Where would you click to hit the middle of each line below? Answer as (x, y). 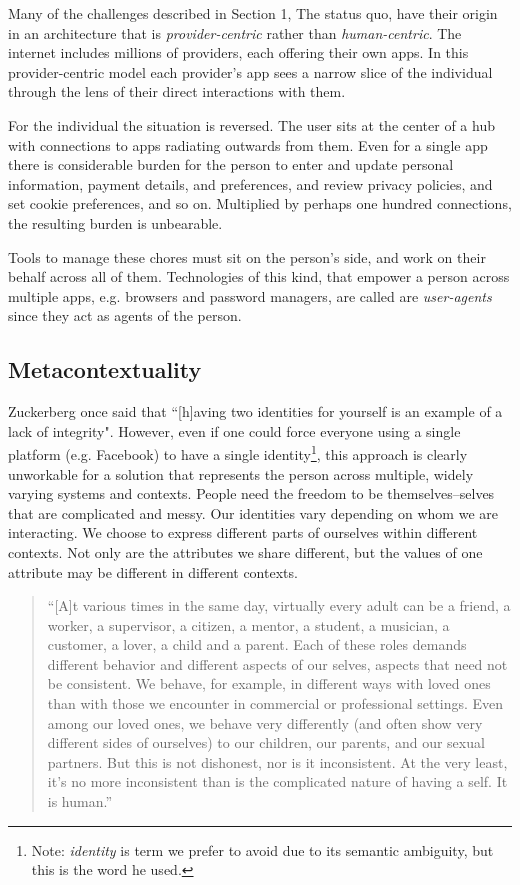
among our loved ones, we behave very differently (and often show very (265, 722)
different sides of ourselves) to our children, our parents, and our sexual (266, 742)
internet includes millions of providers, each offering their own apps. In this (238, 52)
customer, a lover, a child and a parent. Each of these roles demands (257, 644)
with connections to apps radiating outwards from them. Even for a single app (248, 144)
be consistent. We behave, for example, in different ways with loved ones (269, 683)
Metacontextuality (105, 369)
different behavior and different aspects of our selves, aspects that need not (277, 663)
